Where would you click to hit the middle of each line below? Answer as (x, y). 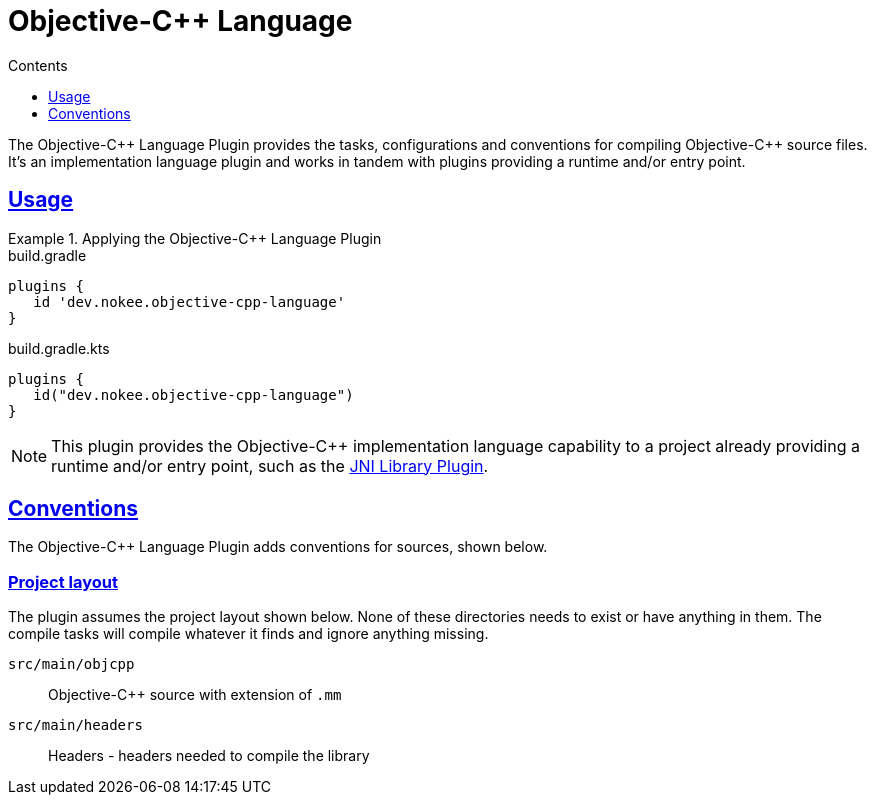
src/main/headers (75, 725)
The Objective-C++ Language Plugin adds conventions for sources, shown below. (278, 547)
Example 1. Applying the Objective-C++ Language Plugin (195, 238)
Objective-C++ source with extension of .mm (195, 695)
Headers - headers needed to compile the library (209, 756)
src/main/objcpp (71, 664)
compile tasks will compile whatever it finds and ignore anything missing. (248, 634)
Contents (38, 65)
